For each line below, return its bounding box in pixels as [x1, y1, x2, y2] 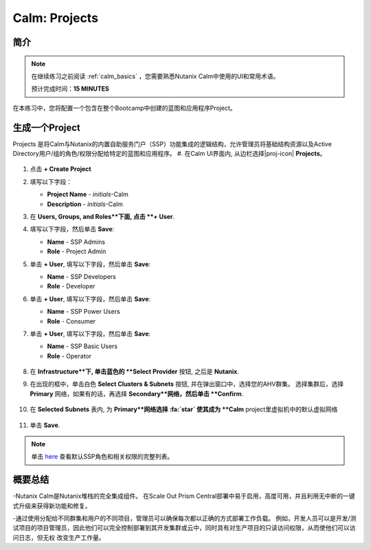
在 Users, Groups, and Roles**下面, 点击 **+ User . [30, 212, 175, 220]
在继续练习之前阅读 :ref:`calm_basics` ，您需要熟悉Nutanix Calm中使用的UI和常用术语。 [31, 72, 280, 80]
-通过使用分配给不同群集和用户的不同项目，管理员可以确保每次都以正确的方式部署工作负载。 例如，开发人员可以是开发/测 [12, 514, 357, 523]
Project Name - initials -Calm [47, 190, 128, 198]
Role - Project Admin [47, 247, 106, 255]
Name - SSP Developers [47, 272, 117, 281]
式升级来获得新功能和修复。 [12, 501, 91, 509]
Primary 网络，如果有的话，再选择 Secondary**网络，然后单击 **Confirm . [30, 389, 244, 398]
